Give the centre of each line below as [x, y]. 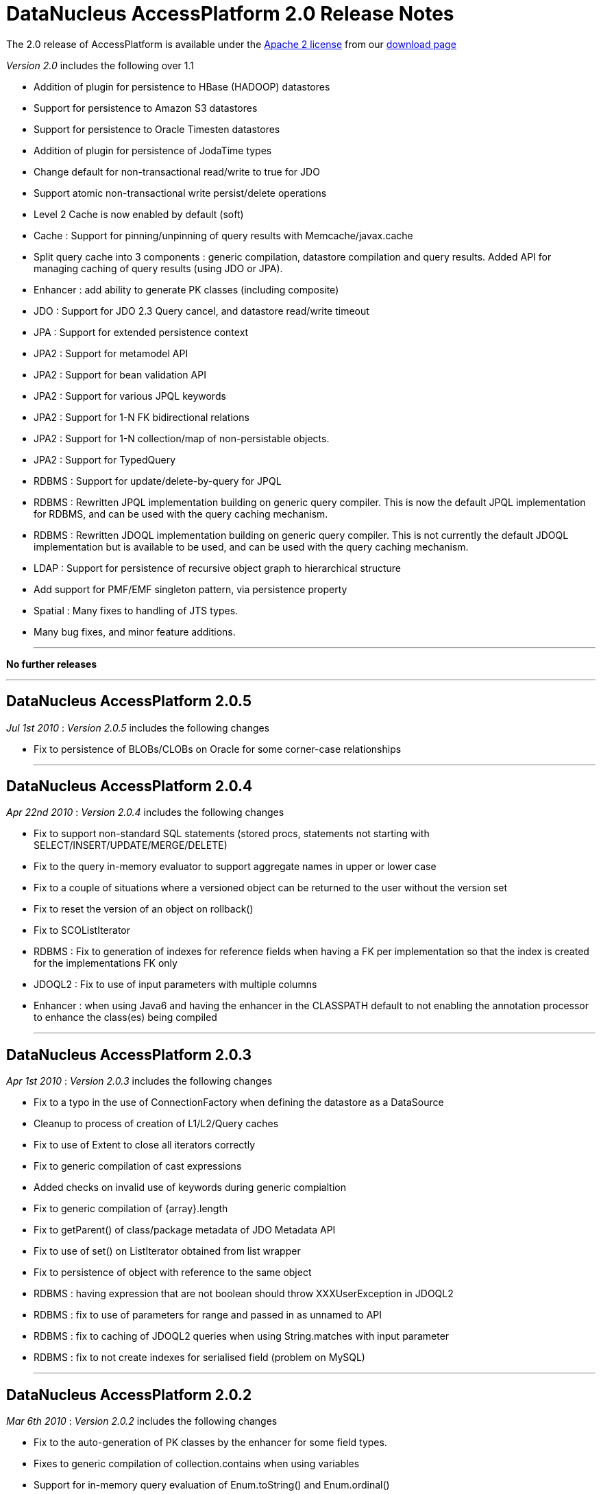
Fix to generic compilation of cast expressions [138, 1166]
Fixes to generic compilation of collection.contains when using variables [197, 1464]
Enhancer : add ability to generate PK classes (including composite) [186, 289]
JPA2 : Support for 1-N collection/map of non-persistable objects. [182, 438]
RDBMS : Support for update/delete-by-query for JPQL [158, 481]
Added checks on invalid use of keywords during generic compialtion [190, 1188]
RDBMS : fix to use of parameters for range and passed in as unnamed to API [208, 1315]
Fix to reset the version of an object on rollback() [144, 909]
